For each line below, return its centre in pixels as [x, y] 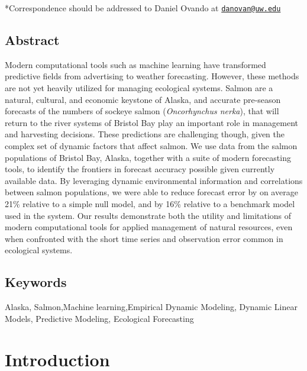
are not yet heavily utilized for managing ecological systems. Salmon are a [139, 88]
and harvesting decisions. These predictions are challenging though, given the [145, 134]
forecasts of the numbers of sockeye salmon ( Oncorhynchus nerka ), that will [142, 111]
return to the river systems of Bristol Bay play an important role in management [152, 122]
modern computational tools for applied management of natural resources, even [149, 227]
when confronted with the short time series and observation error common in [144, 238]
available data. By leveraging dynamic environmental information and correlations [154, 180]
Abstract [32, 40]
